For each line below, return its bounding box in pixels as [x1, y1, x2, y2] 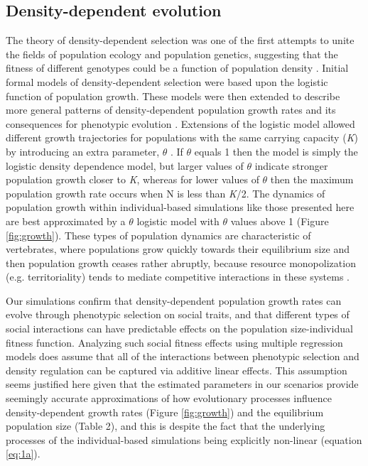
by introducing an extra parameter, [6, 143, 160, 158]
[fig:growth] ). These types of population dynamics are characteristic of [6, 227, 311, 242]
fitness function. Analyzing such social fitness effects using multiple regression [6, 335, 343, 349]
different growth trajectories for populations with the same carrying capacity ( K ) [6, 130, 358, 145]
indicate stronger [254, 158, 328, 173]
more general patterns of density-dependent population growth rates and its [6, 102, 336, 117]
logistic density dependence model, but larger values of [6, 158, 244, 173]
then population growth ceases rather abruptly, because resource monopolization [6, 255, 356, 270]
